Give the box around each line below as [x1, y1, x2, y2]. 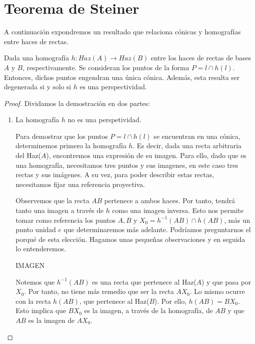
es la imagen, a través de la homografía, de [84, 305, 213, 316]
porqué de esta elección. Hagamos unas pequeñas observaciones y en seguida [15, 234, 245, 244]
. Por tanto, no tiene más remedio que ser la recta [24, 286, 174, 296]
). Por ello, [154, 295, 187, 306]
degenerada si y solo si [4, 81, 71, 92]
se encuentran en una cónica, [153, 131, 241, 141]
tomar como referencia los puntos [15, 214, 116, 225]
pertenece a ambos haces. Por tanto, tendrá [104, 195, 235, 206]
